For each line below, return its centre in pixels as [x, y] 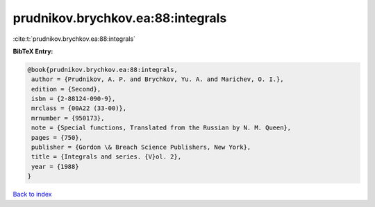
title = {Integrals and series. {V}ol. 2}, [107, 157]
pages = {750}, [57, 137]
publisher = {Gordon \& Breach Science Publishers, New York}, [141, 147]
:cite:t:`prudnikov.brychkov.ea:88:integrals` [74, 39]
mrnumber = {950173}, [68, 118]
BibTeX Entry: [33, 51]
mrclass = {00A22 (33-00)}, [79, 108]
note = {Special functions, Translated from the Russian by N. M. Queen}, [161, 128]
